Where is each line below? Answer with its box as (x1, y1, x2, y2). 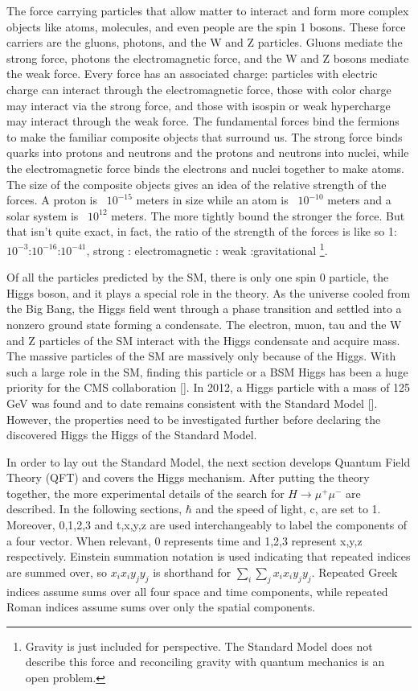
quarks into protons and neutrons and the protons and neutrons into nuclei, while (6, 144, 409, 161)
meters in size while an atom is (136, 191, 289, 208)
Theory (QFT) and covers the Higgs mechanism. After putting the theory (6, 469, 370, 486)
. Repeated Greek (311, 563, 398, 580)
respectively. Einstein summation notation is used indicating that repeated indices (6, 548, 411, 565)
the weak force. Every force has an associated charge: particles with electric (6, 65, 378, 82)
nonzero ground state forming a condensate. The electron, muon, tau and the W (6, 315, 402, 332)
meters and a (327, 191, 391, 208)
